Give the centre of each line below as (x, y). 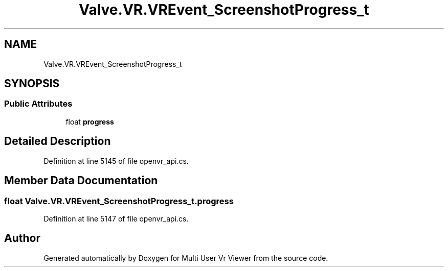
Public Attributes (38, 104)
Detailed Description (58, 141)
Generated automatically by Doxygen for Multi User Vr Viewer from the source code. (186, 258)
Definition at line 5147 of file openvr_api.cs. (116, 218)
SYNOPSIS (32, 84)
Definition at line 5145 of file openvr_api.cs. (116, 161)
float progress (90, 121)
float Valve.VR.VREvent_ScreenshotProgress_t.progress (119, 201)
